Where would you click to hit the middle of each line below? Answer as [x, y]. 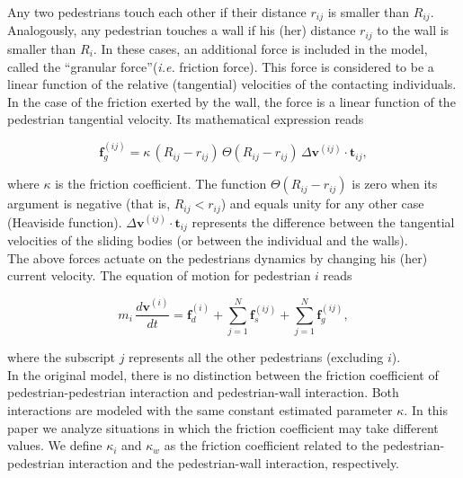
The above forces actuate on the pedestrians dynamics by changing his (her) [218, 257]
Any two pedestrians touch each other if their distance [157, 12]
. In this [426, 410]
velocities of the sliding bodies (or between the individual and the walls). [208, 240]
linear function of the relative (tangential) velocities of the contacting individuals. [232, 84]
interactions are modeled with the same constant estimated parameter [200, 410]
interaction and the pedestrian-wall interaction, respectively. [234, 462]
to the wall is [413, 30]
